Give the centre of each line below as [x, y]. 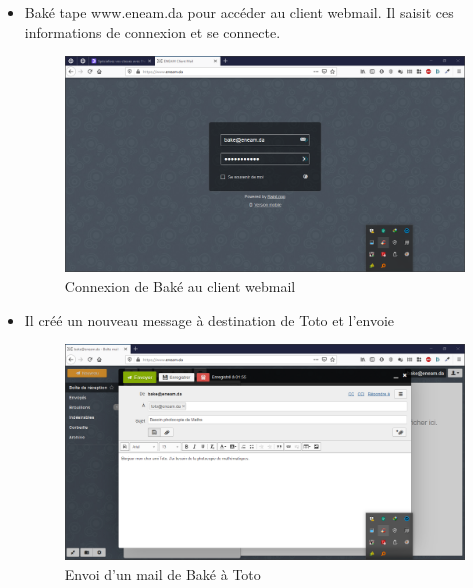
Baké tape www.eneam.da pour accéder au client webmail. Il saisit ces [239, 12]
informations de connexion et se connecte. [152, 31]
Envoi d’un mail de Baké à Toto [162, 573]
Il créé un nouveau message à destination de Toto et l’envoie [209, 319]
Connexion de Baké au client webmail [180, 285]
